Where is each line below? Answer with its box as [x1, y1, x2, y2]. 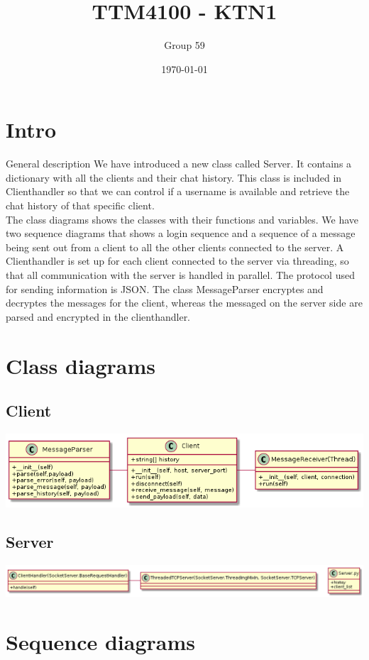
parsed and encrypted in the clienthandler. [6, 309, 191, 324]
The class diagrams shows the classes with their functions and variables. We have [6, 211, 359, 226]
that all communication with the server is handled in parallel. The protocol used [6, 268, 355, 282]
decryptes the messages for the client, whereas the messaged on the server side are [6, 295, 363, 310]
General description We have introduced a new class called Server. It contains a [6, 156, 352, 171]
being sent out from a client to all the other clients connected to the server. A [6, 239, 344, 254]
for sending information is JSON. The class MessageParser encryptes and [6, 281, 324, 296]
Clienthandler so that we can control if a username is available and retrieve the [6, 184, 350, 199]
